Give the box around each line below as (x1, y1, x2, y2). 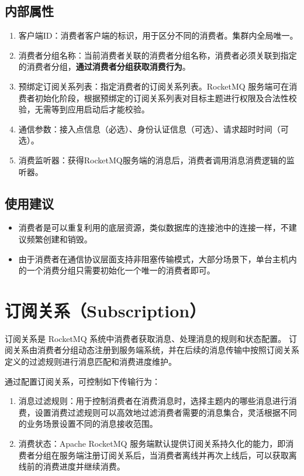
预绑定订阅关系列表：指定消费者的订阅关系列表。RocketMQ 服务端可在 (18, 80, 289, 92)
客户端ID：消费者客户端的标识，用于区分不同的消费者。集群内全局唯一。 (18, 29, 298, 42)
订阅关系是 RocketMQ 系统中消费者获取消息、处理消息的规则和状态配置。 (5, 332, 286, 344)
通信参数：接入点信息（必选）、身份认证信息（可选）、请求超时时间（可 (18, 122, 289, 135)
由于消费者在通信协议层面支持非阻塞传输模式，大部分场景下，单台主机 (18, 252, 289, 265)
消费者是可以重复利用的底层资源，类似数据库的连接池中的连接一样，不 (18, 221, 289, 234)
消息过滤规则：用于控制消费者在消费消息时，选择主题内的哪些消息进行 (18, 395, 289, 407)
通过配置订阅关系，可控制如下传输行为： (5, 375, 160, 387)
